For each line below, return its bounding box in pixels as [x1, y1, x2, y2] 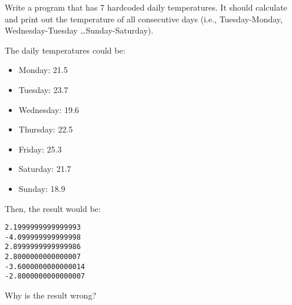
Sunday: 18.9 [18, 182, 65, 194]
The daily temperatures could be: [5, 44, 126, 56]
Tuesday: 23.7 [18, 83, 68, 95]
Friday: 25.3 [18, 142, 62, 155]
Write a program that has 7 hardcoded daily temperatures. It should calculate [5, 1, 287, 13]
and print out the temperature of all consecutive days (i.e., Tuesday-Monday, [5, 12, 283, 25]
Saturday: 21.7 [18, 163, 71, 175]
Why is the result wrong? [5, 289, 97, 301]
